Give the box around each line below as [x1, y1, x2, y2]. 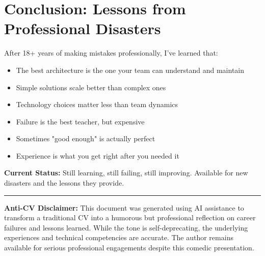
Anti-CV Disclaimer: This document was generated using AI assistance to [4, 202, 244, 213]
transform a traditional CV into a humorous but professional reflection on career [4, 212, 256, 223]
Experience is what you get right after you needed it [16, 150, 179, 161]
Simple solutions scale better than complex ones [16, 82, 166, 92]
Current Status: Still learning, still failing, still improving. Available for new [4, 167, 248, 178]
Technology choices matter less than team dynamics [16, 99, 178, 110]
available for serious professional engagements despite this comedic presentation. [4, 242, 254, 253]
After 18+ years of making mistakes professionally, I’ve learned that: [4, 47, 218, 58]
